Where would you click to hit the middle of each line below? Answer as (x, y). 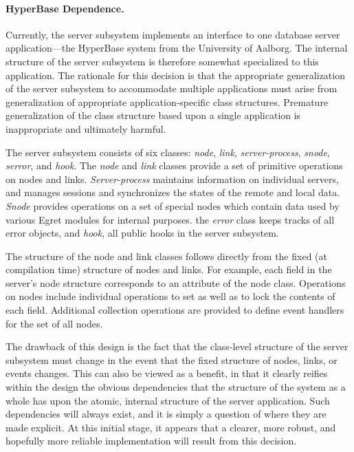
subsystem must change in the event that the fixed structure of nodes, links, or (172, 359)
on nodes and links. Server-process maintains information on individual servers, (172, 179)
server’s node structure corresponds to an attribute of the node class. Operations (176, 282)
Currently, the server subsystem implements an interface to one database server (173, 34)
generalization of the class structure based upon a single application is (153, 115)
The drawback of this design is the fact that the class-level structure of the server (177, 346)
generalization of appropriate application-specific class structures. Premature (167, 101)
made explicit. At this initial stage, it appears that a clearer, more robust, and (171, 427)
